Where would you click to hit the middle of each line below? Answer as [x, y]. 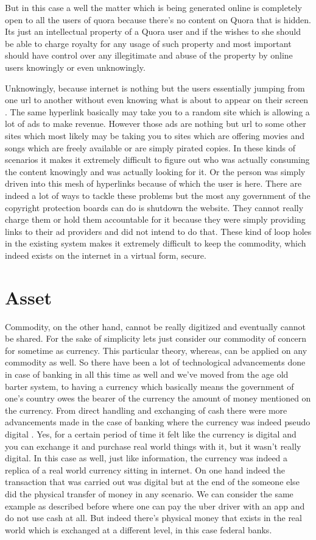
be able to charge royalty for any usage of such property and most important [148, 43]
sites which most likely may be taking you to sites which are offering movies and [155, 135]
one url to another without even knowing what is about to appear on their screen [157, 100]
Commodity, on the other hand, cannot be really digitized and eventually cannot [156, 326]
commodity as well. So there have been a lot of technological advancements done [155, 362]
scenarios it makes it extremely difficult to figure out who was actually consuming [157, 160]
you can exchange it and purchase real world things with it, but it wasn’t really [153, 446]
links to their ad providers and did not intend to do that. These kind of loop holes [158, 231]
